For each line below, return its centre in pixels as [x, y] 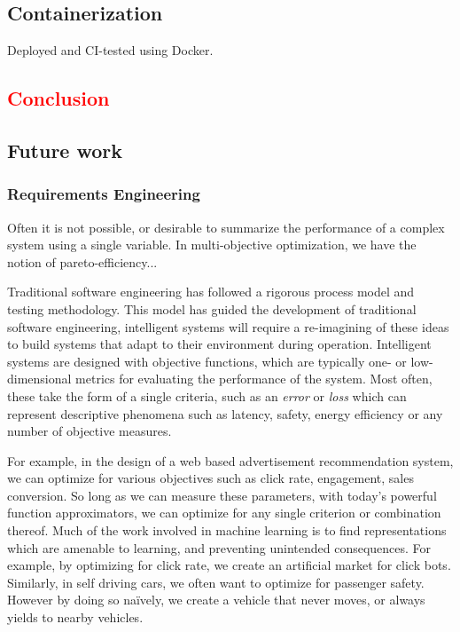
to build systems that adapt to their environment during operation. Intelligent [219, 344]
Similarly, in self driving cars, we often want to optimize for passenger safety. [216, 582]
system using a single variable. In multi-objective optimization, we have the [212, 245]
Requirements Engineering [104, 194]
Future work [65, 150]
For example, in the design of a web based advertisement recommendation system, [230, 460]
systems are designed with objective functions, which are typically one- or [207, 361]
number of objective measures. [90, 431]
